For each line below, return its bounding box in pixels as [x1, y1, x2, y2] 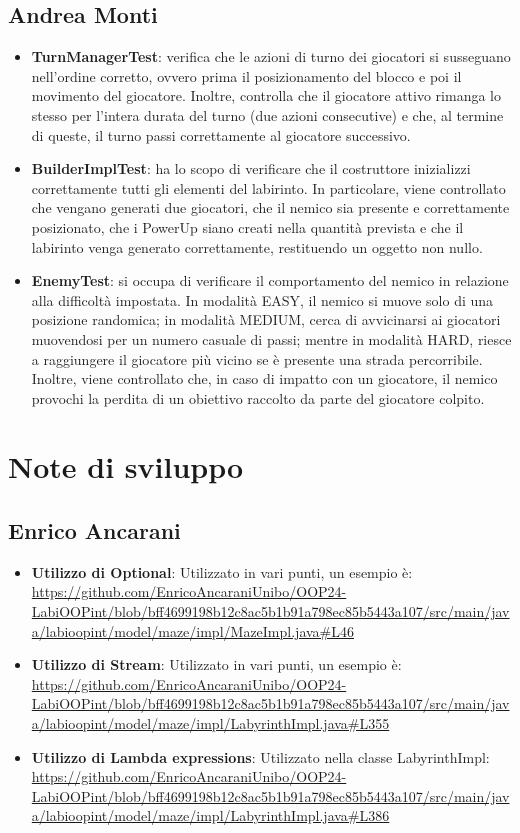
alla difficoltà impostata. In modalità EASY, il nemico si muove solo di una [31, 289, 494, 310]
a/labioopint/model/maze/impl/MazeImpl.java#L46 [31, 620, 355, 641]
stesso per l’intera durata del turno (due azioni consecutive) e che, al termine [31, 104, 504, 125]
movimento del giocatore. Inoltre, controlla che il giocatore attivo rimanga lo [31, 85, 501, 106]
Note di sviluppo [8, 446, 244, 487]
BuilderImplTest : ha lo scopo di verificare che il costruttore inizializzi [31, 158, 471, 179]
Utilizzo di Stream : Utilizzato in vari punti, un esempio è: [31, 654, 402, 675]
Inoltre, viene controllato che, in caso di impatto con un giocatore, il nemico [31, 368, 498, 389]
